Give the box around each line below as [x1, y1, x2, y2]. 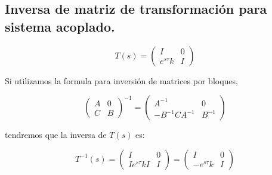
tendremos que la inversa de [5, 128, 107, 141]
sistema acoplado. [5, 17, 115, 35]
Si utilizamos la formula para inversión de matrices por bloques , [5, 74, 238, 87]
